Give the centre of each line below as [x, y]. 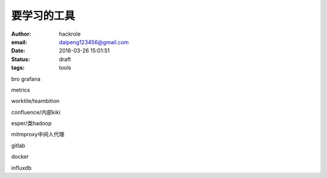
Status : [21, 59]
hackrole [70, 34]
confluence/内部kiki [36, 112]
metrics [21, 90]
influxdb [21, 168]
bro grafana [26, 79]
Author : [21, 34]
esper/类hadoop [31, 124]
